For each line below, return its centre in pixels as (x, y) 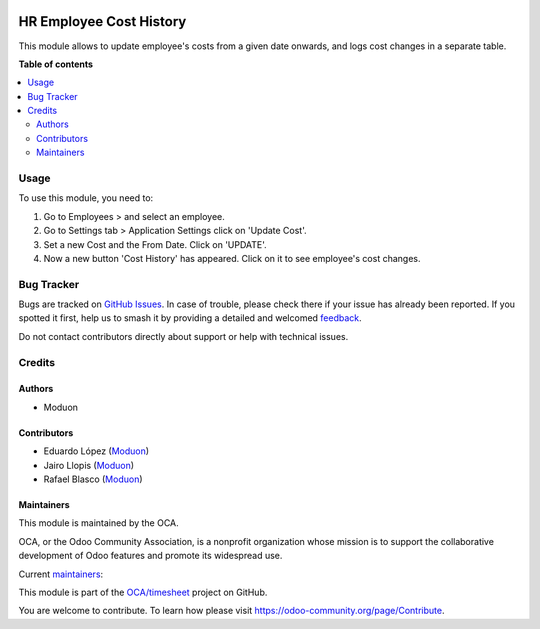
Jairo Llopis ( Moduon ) (89, 465)
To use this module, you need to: (86, 198)
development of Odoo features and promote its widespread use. (150, 556)
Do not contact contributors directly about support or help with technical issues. (183, 336)
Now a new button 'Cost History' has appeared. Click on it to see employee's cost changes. (232, 258)
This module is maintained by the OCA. (98, 523)
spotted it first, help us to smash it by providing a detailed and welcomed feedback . (190, 318)
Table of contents (56, 64)
